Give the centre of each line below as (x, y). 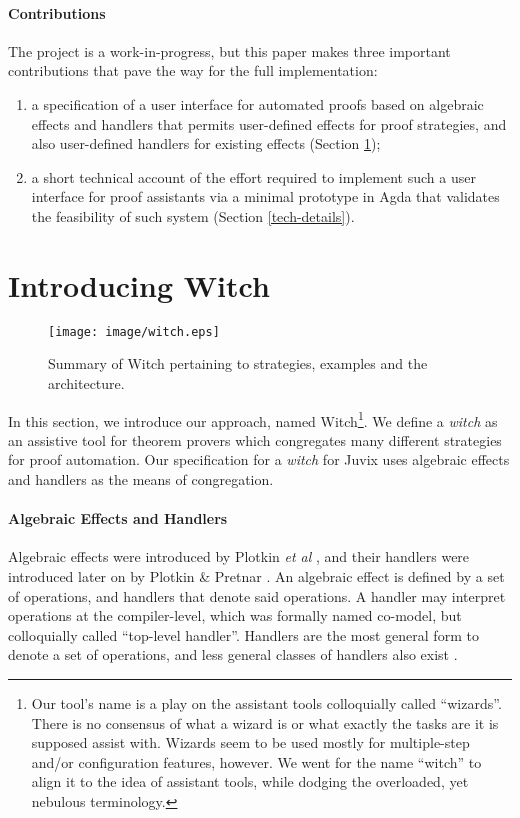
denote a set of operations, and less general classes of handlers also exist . (233, 654)
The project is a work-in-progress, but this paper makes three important (229, 50)
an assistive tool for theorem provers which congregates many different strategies (255, 439)
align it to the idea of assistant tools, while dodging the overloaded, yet (250, 781)
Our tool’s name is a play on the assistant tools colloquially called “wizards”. (266, 702)
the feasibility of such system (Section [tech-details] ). (193, 215)
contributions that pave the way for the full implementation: (193, 70)
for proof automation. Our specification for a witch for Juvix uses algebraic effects (259, 459)
